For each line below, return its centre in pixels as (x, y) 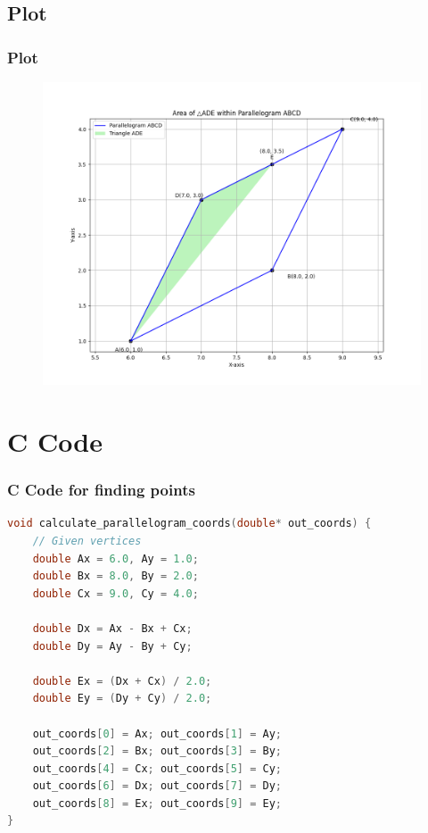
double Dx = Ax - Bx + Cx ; (112, 628)
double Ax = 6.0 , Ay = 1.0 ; (115, 558)
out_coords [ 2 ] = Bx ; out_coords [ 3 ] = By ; (157, 751)
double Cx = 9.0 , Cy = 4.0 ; (115, 593)
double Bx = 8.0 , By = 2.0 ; (115, 576)
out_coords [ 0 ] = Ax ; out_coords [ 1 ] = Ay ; (157, 733)
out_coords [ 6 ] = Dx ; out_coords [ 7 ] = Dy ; (157, 786)
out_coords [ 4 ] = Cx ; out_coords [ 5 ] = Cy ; (157, 768)
